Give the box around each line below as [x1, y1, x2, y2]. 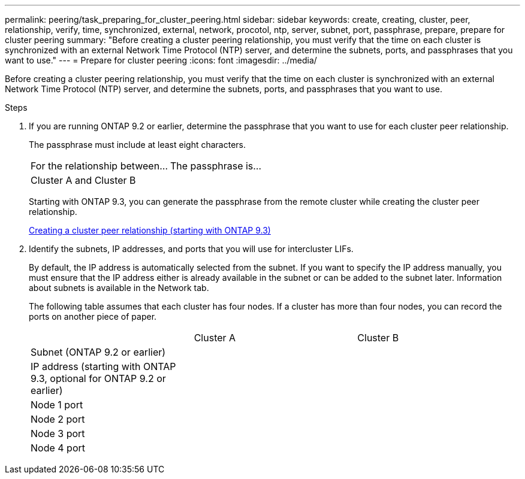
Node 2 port [31, 413, 85, 425]
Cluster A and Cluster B [31, 174, 136, 186]
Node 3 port [31, 428, 85, 439]
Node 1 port [31, 399, 83, 411]
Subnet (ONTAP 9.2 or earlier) [31, 346, 166, 358]
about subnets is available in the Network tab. [29, 283, 209, 293]
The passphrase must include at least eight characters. [29, 140, 246, 150]
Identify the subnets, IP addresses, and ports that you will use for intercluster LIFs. [29, 244, 354, 254]
